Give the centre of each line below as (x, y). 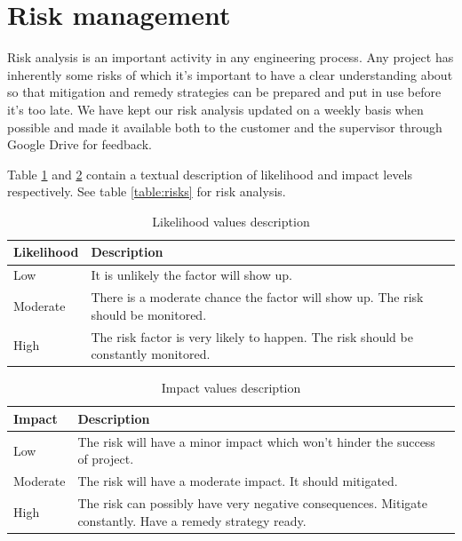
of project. (106, 459)
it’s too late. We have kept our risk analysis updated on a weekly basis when (215, 109)
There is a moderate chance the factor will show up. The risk (257, 297)
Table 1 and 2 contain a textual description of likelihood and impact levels (210, 174)
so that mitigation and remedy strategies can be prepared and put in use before (224, 92)
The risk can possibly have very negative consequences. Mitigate (252, 503)
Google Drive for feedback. (80, 144)
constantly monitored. (151, 354)
